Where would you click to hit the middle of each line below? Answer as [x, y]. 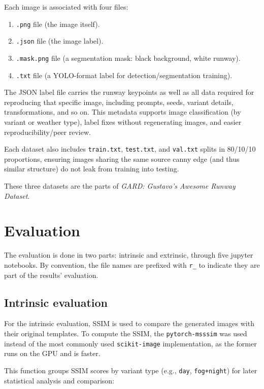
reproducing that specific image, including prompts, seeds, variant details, [119, 102]
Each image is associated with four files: [66, 7]
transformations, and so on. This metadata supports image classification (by [123, 112]
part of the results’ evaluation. [51, 275]
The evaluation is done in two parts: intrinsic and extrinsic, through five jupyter [129, 255]
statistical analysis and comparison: [59, 380]
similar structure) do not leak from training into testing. [92, 169]
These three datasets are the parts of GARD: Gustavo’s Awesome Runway [120, 186]
